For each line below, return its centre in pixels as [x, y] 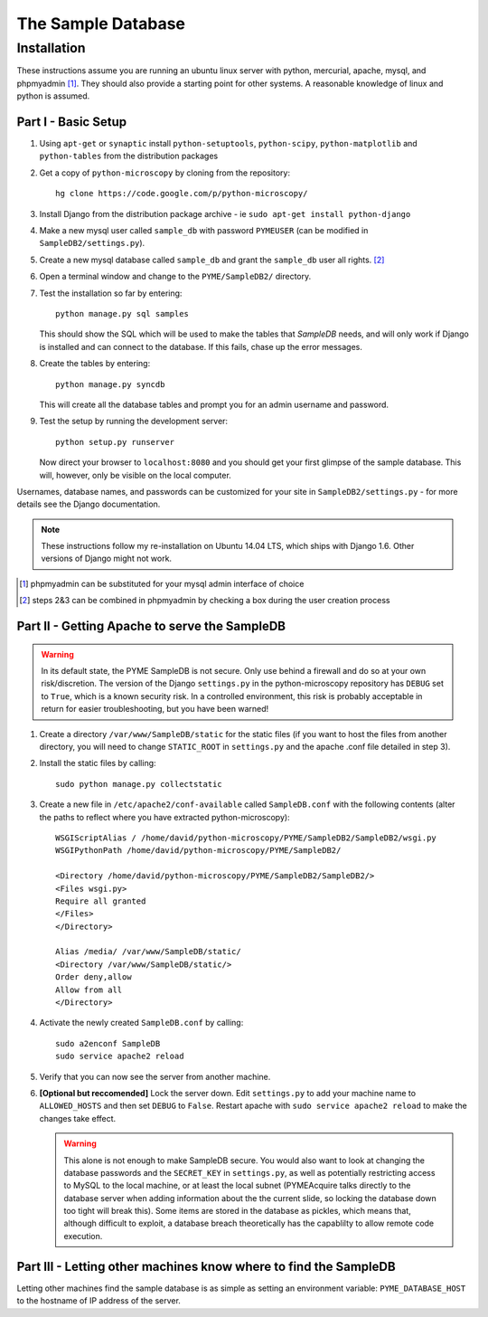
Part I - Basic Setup [71, 122]
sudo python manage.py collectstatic [139, 784]
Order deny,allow [94, 977]
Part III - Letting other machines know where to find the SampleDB [206, 1266]
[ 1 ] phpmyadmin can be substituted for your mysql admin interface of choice [162, 583]
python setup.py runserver [115, 442]
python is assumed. [53, 96]
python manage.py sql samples [122, 313]
